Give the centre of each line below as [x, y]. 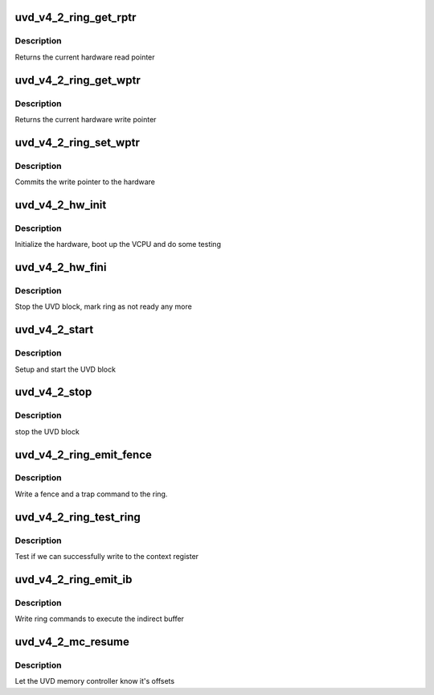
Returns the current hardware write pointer [86, 119]
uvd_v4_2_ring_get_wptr [78, 80]
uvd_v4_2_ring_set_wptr [77, 142]
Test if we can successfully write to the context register [107, 557]
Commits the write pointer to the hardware [85, 182]
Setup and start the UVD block [66, 369]
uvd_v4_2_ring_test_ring [78, 517]
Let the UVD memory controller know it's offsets [95, 681]
